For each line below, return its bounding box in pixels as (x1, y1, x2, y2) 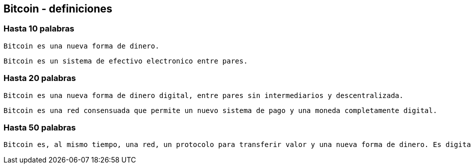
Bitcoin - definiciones (3, 2, 112, 15)
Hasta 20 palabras (3, 73, 76, 83)
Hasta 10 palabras (3, 23, 74, 34)
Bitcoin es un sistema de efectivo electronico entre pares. (3, 56, 248, 65)
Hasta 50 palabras (3, 122, 76, 132)
